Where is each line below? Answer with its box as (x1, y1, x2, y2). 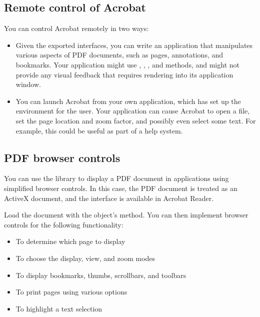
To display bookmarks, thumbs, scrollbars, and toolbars (15, 269, 186, 280)
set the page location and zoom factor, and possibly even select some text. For (15, 115, 256, 125)
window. (15, 79, 41, 89)
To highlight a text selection (15, 303, 102, 313)
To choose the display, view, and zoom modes (15, 252, 155, 263)
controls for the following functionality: (4, 219, 123, 229)
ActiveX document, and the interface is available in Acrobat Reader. (4, 192, 214, 203)
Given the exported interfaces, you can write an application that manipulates (15, 39, 253, 50)
